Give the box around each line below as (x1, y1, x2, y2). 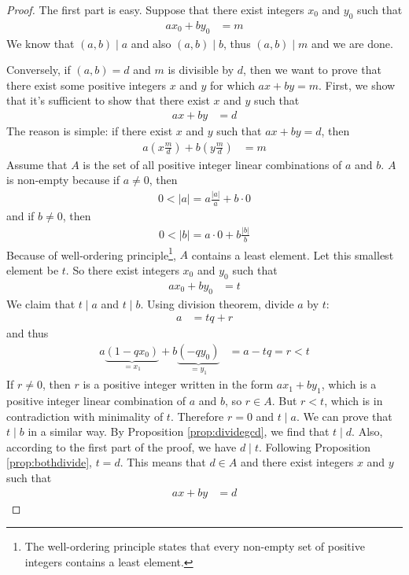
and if (6, 208, 35, 224)
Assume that (6, 156, 68, 172)
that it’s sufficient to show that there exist (6, 92, 210, 109)
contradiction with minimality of (6, 407, 164, 424)
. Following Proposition (258, 438, 371, 455)
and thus (6, 325, 49, 341)
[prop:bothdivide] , (6, 454, 93, 470)
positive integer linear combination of (6, 393, 186, 409)
